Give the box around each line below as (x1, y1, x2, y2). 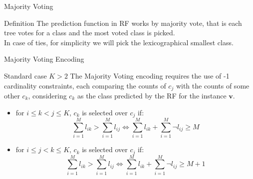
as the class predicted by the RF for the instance (77, 90, 227, 101)
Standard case (4, 70, 47, 81)
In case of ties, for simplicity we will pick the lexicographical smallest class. (4, 37, 234, 47)
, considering (28, 90, 67, 101)
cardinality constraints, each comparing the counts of (4, 80, 166, 90)
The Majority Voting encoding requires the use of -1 (70, 70, 230, 81)
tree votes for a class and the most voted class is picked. (4, 27, 175, 38)
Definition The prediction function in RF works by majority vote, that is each (4, 17, 242, 28)
